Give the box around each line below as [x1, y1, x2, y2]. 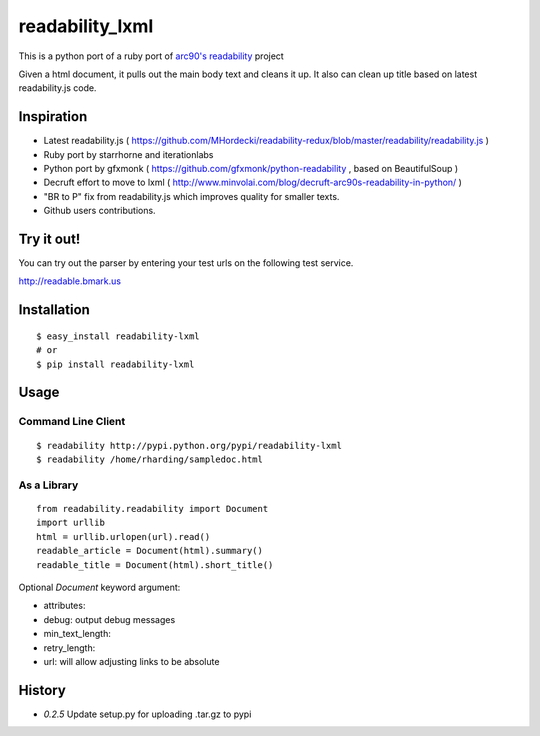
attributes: [43, 600, 86, 612]
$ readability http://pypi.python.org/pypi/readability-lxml [36, 440, 342, 451]
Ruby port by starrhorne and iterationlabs [43, 148, 214, 160]
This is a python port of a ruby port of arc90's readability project [18, 50, 284, 62]
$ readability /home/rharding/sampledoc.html [36, 454, 264, 465]
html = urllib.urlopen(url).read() [36, 531, 211, 542]
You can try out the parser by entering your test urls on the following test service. [18, 257, 354, 269]
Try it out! [18, 231, 81, 247]
